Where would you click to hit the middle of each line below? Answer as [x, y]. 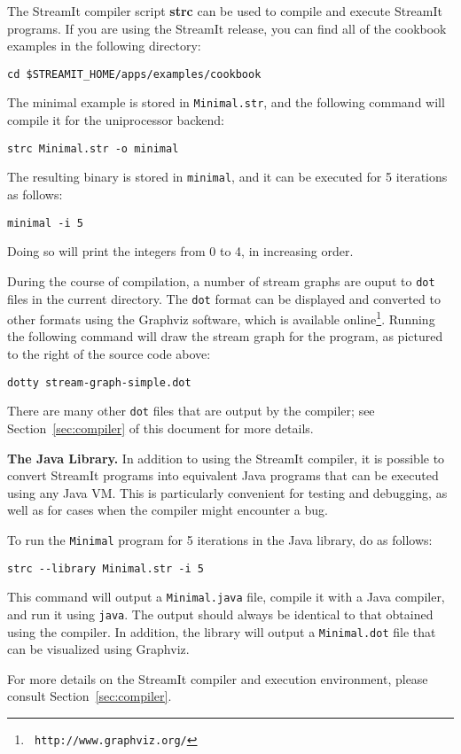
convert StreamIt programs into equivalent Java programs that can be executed [223, 475]
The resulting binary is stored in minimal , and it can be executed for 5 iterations [227, 177]
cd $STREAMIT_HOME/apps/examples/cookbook [134, 74]
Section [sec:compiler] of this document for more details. [160, 428]
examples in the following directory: [104, 46]
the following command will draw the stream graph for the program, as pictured [225, 336]
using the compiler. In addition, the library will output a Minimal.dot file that [222, 631]
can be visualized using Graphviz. [98, 649]
